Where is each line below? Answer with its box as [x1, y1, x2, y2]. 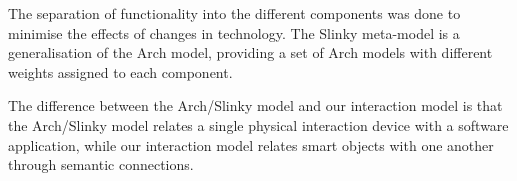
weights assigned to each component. [8, 61, 233, 82]
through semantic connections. [8, 154, 194, 175]
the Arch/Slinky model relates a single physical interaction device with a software [8, 114, 509, 135]
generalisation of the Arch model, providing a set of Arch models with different [8, 42, 493, 63]
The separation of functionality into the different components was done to [8, 3, 461, 23]
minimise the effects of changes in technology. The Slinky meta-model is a [8, 22, 460, 43]
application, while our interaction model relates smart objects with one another [8, 134, 494, 155]
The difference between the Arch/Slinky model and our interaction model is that [8, 95, 503, 116]
